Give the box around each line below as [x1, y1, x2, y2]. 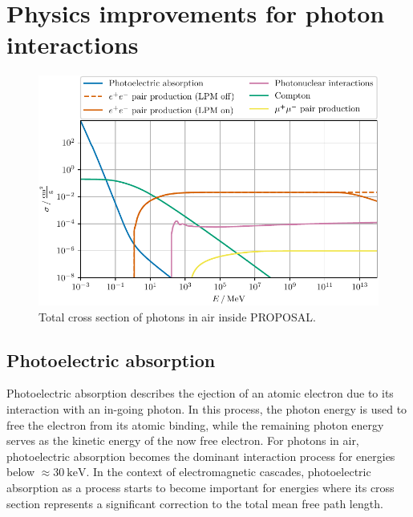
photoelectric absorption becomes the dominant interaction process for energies [6, 447, 395, 464]
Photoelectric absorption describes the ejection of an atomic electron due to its [6, 385, 394, 402]
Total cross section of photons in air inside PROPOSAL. [38, 308, 316, 325]
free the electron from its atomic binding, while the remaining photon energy [6, 416, 384, 433]
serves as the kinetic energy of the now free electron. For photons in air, [6, 432, 359, 449]
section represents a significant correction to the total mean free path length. [6, 495, 383, 511]
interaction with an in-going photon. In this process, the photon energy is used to [6, 401, 407, 418]
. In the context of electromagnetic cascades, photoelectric [86, 463, 371, 480]
